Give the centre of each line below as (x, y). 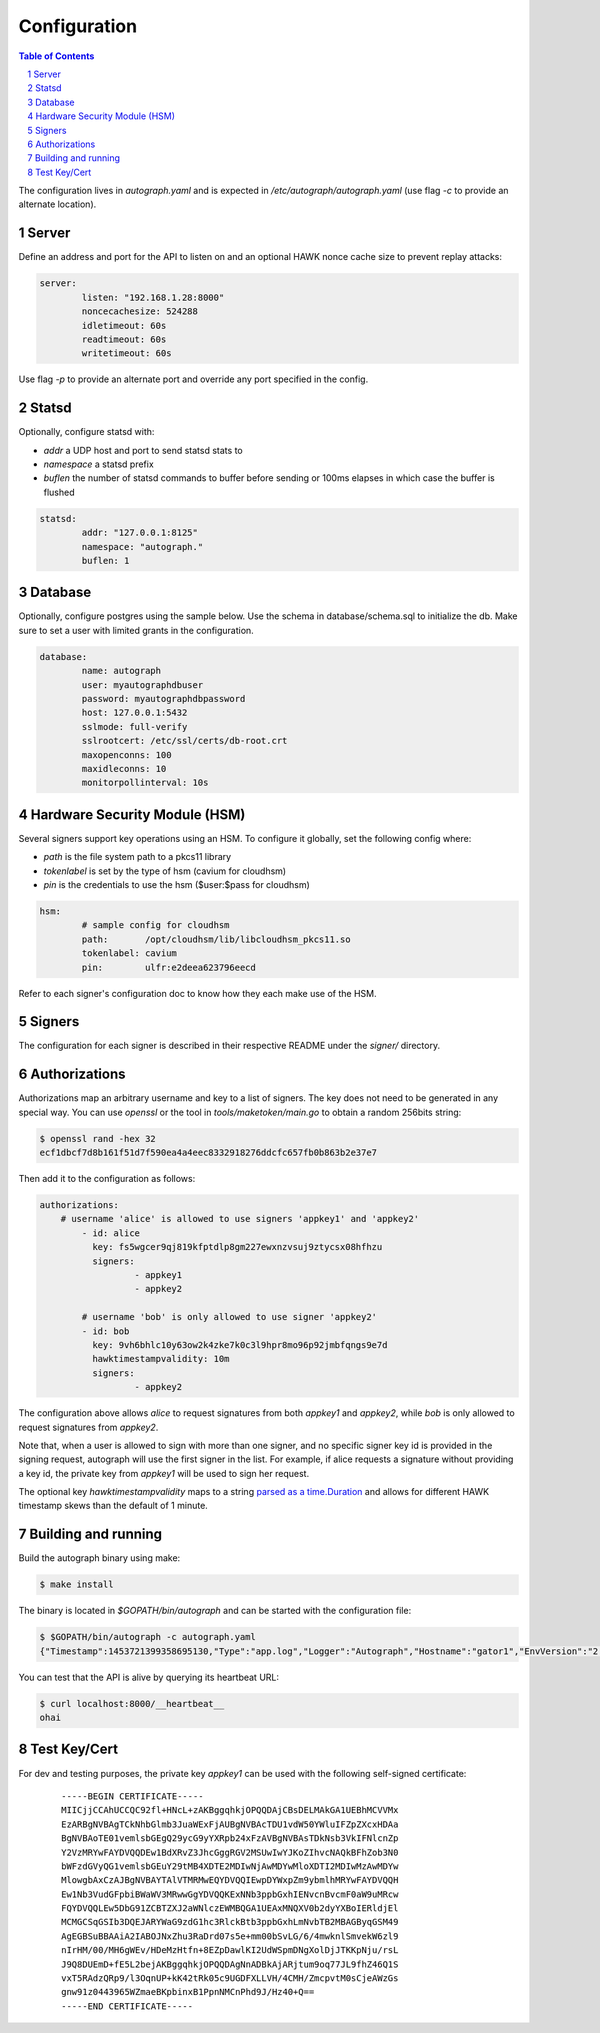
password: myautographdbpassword (163, 698)
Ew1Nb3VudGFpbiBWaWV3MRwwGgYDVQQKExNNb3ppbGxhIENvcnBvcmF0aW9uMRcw (230, 1894)
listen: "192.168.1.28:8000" (153, 297)
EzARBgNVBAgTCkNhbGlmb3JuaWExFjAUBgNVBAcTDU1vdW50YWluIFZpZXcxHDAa (230, 1824)
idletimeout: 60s (124, 325)
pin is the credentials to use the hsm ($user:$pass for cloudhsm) (176, 884)
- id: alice (110, 1233)
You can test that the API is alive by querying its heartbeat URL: (149, 1677)
